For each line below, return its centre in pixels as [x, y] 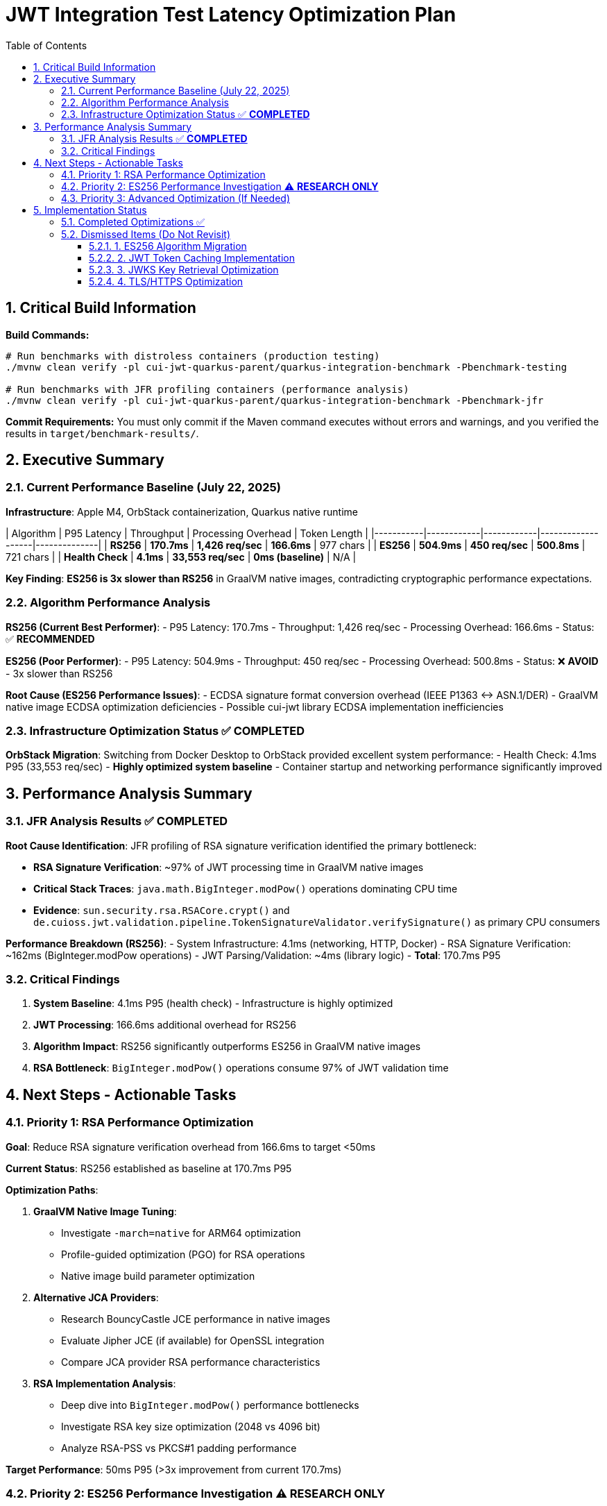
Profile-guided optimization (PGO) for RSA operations [183, 1254]
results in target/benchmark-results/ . [102, 433]
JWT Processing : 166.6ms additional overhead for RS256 [165, 1025]
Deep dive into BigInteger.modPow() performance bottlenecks [210, 1405]
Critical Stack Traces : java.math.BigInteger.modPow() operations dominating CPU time [246, 888]
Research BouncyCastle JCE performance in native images [196, 1319]
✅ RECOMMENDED [50, 638]
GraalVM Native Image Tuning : [105, 1211]
